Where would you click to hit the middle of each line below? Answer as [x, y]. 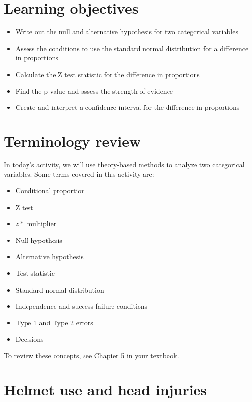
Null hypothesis [39, 240]
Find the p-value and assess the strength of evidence [94, 91]
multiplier [42, 224]
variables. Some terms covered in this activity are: [79, 174]
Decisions [29, 339]
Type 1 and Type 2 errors [54, 322]
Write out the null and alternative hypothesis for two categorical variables [127, 32]
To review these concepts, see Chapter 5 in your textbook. [92, 355]
